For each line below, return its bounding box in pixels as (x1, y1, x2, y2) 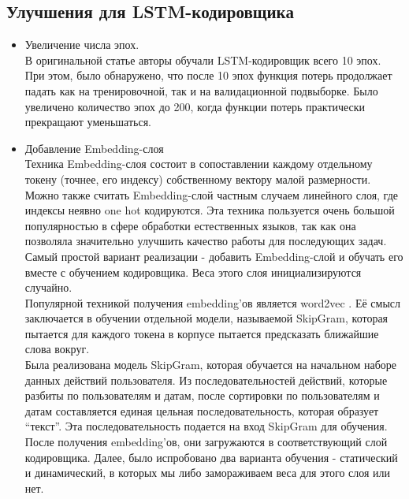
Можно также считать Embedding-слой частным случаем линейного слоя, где (24, 186, 399, 203)
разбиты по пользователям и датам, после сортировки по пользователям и (24, 387, 380, 404)
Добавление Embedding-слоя (24, 140, 164, 156)
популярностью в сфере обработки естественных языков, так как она (24, 217, 356, 233)
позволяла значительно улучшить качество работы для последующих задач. (24, 233, 387, 249)
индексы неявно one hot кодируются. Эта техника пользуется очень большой (24, 202, 395, 218)
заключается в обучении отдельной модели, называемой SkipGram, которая (24, 310, 389, 326)
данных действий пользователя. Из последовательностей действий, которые (24, 371, 388, 388)
